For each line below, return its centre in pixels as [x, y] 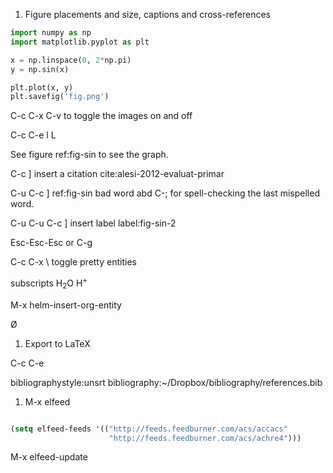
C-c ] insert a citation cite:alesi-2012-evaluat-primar [117, 174]
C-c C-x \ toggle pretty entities [73, 262]
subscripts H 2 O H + [49, 283]
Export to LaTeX [57, 343]
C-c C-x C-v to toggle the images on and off [101, 116]
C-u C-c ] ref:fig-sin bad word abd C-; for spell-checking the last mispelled [165, 193]
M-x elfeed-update [49, 457]
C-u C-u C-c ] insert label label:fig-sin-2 [93, 223]
